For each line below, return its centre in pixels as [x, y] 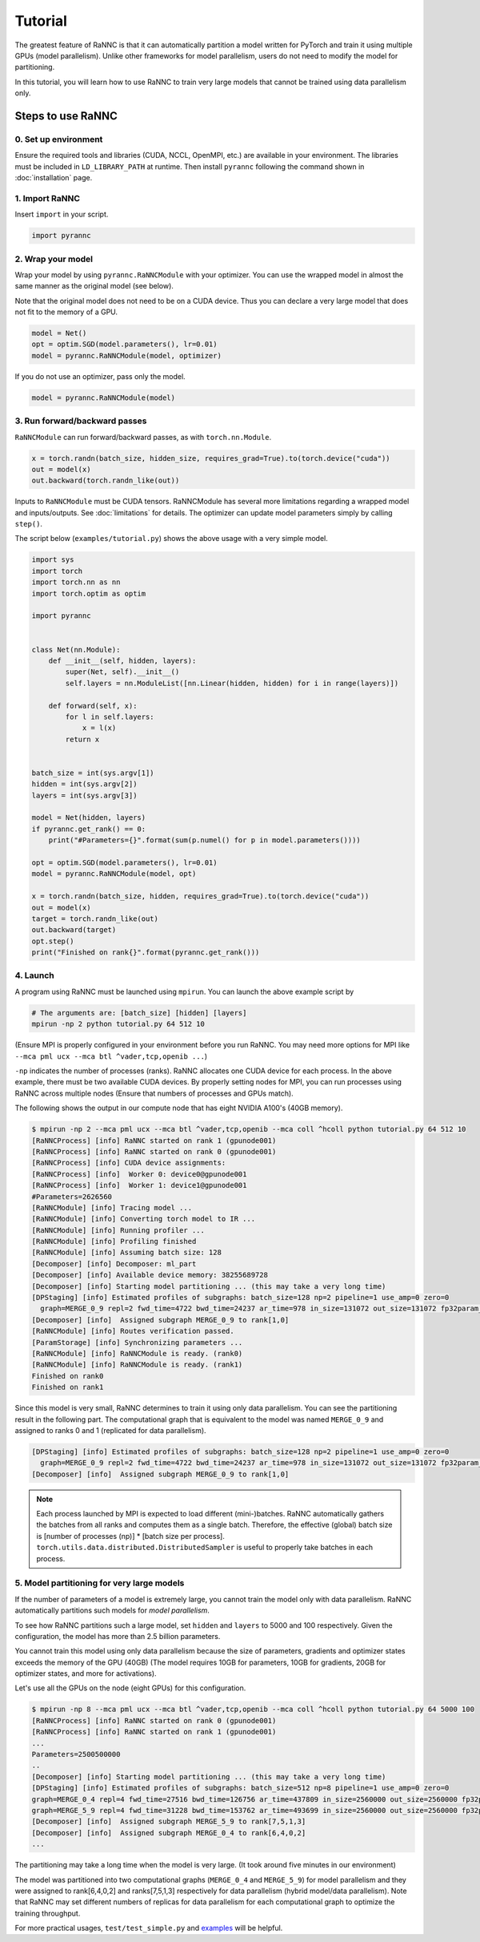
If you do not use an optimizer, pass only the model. [100, 376]
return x [82, 739]
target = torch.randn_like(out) [95, 919]
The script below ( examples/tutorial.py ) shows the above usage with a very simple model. [171, 539]
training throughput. [48, 1913]
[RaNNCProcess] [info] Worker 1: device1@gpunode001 [139, 1185]
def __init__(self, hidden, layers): [122, 660]
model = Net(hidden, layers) [89, 818]
